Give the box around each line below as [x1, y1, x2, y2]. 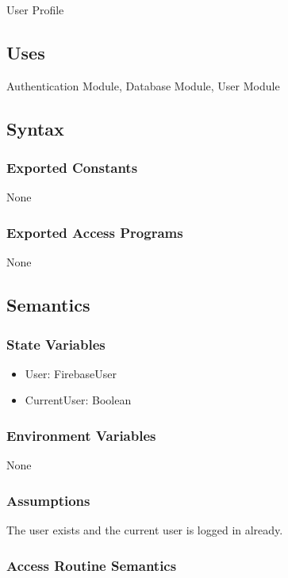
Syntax [6, 116, 64, 140]
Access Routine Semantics [6, 555, 177, 575]
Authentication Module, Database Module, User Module [6, 77, 280, 94]
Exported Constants [6, 158, 138, 178]
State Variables [6, 334, 106, 354]
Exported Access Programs [6, 222, 183, 242]
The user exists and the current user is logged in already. [6, 522, 283, 538]
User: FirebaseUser [25, 365, 117, 381]
